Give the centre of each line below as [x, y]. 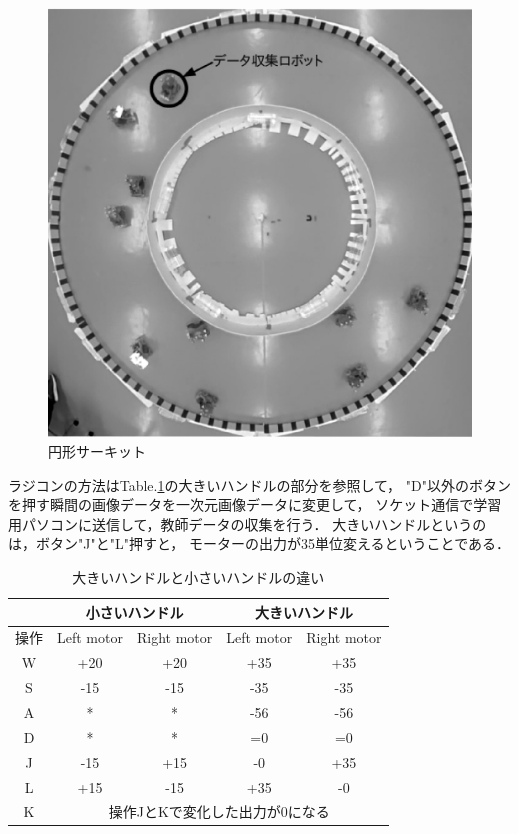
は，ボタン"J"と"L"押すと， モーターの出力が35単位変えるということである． [259, 543]
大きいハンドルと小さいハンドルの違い [198, 577]
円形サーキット [97, 451]
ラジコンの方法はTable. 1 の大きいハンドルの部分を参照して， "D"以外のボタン [259, 484]
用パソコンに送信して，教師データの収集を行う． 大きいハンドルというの [247, 523]
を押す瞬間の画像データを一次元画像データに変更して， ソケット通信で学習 [255, 504]
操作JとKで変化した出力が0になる [219, 811]
